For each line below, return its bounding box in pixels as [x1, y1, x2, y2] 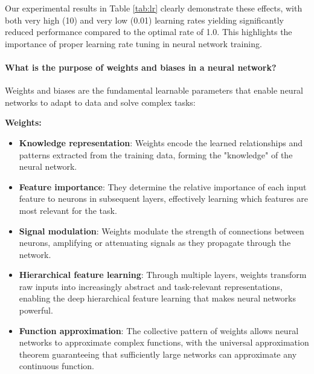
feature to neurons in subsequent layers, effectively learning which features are [19, 192, 308, 205]
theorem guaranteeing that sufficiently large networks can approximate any [19, 347, 297, 360]
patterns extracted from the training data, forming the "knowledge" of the [19, 148, 293, 161]
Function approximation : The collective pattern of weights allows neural [19, 324, 299, 337]
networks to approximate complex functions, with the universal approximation [19, 336, 309, 349]
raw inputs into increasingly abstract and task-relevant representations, [19, 280, 283, 292]
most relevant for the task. [19, 204, 117, 216]
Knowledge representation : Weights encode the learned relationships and [19, 136, 303, 149]
